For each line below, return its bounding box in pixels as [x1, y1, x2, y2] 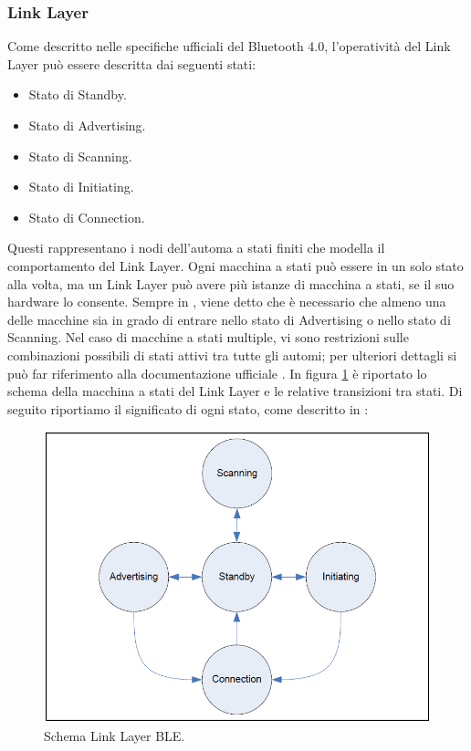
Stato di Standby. [28, 85, 127, 104]
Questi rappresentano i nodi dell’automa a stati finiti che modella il [7, 238, 385, 257]
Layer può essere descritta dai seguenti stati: [7, 54, 256, 73]
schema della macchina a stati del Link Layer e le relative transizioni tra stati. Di [7, 381, 463, 401]
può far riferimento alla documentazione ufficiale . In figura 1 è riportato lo [7, 363, 427, 382]
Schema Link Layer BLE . [44, 725, 185, 745]
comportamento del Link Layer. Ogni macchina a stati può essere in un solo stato [7, 256, 464, 275]
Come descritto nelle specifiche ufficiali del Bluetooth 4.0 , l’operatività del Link [7, 37, 451, 56]
